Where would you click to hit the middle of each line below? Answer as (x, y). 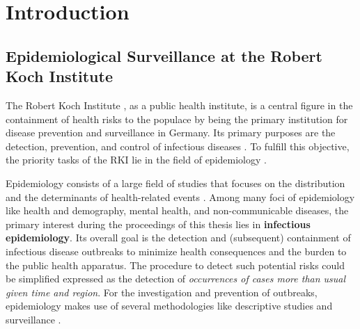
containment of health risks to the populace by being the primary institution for (177, 119)
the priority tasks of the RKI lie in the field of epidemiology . (136, 160)
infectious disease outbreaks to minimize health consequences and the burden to (176, 251)
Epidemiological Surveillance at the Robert (164, 55)
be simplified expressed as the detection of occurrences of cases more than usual (176, 279)
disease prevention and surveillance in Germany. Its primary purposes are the (171, 133)
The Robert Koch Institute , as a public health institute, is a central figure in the (179, 105)
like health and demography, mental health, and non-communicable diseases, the (177, 210)
